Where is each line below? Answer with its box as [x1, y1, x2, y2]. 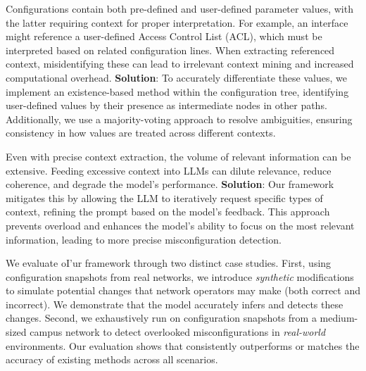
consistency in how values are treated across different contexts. [6, 125, 276, 140]
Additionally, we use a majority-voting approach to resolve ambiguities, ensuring [6, 111, 353, 126]
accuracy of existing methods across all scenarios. [6, 352, 218, 367]
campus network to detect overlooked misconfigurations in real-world [30, 325, 326, 339]
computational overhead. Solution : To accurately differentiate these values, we [6, 70, 347, 84]
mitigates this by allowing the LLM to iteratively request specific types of [6, 190, 323, 205]
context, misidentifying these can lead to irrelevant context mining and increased [6, 56, 354, 71]
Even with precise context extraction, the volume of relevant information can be [6, 149, 351, 163]
